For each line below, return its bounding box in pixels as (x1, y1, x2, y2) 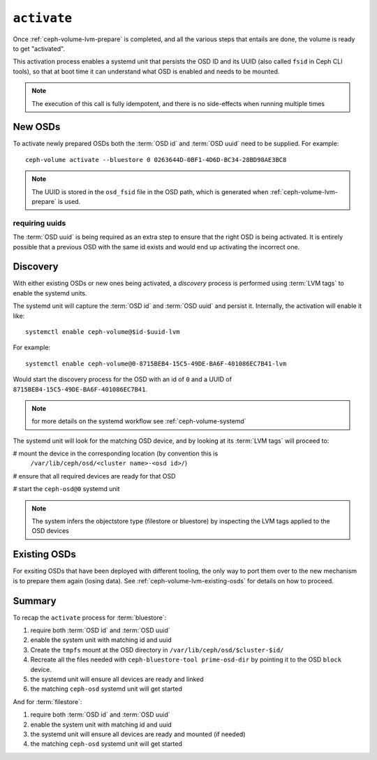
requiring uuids (13, 218, 66, 228)
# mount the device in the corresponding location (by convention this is (13, 449, 219, 458)
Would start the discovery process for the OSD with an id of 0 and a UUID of (13, 375, 232, 383)
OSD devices (31, 527, 69, 535)
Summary (13, 594, 57, 607)
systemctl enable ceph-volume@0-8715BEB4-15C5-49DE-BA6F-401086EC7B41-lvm (25, 360, 287, 367)
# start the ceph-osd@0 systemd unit (13, 485, 120, 493)
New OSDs (13, 121, 61, 133)
